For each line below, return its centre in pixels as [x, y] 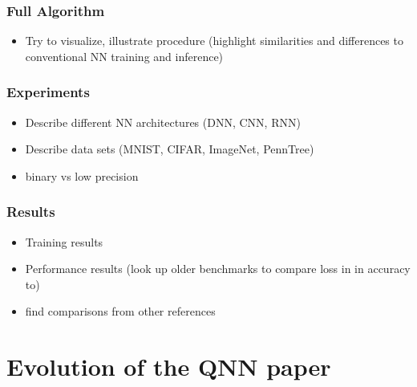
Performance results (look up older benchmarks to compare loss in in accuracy [218, 269]
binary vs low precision [82, 175]
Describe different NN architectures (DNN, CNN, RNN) [163, 122]
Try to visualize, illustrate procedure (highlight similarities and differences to [214, 41]
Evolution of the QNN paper [169, 367]
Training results [64, 241]
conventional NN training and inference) [124, 56]
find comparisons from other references [120, 311]
